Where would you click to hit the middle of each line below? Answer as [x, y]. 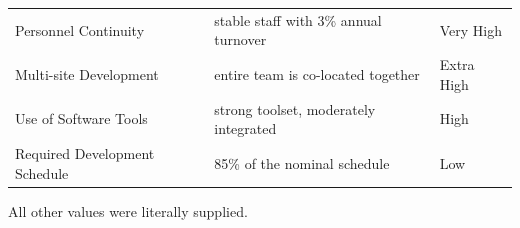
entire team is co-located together [317, 73]
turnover [240, 39]
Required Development [85, 153]
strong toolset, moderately [295, 108]
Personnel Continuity [80, 29]
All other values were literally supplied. [128, 210]
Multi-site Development [87, 73]
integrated [245, 128]
